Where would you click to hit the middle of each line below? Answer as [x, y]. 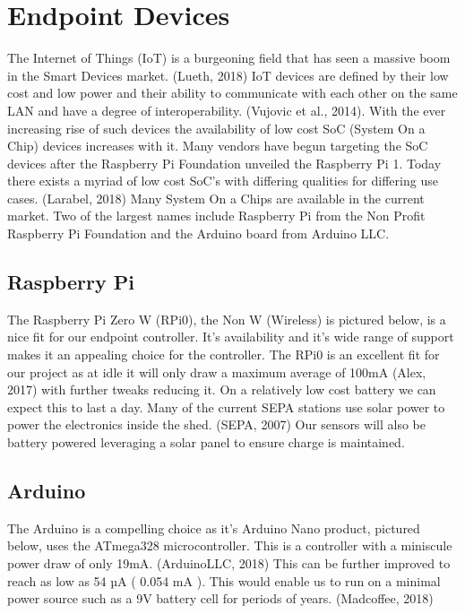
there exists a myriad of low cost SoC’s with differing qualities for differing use [223, 181]
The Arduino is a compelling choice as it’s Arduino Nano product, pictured [214, 528]
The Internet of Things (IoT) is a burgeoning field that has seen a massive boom [229, 58]
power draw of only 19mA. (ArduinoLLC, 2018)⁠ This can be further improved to [229, 563]
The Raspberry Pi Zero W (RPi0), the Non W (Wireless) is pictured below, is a [227, 319]
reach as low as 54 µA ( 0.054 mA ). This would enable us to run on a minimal [224, 580]
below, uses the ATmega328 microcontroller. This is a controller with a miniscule [230, 545]
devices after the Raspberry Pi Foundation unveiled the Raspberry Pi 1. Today [224, 163]
